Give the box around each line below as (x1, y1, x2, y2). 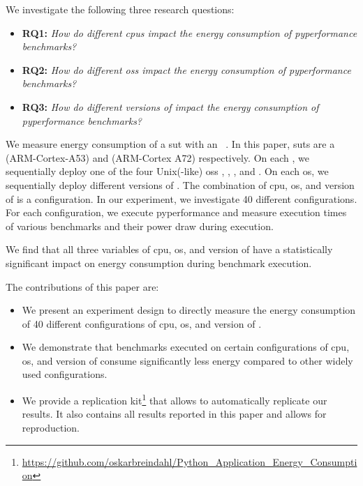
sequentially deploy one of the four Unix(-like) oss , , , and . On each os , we (6, 164, 329, 179)
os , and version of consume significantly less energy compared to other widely (22, 353, 353, 367)
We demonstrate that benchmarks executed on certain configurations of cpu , (22, 340, 350, 354)
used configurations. (22, 367, 108, 381)
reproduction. (22, 420, 80, 434)
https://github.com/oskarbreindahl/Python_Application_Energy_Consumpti (22, 454, 357, 469)
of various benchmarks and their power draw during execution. (6, 218, 274, 233)
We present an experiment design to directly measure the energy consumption (22, 303, 356, 317)
